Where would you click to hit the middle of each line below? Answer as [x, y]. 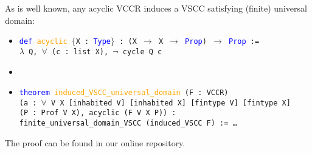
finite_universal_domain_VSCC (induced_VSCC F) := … [128, 123]
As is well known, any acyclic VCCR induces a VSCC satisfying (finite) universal [156, 8]
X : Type [93, 42]
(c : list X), [80, 52]
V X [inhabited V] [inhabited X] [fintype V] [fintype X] [171, 103]
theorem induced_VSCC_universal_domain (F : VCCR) [124, 93]
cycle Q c [142, 52]
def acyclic [43, 42]
